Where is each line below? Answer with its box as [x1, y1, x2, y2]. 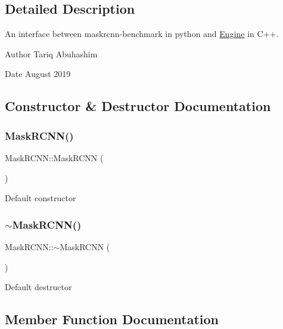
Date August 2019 [5, 67, 71, 80]
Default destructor [5, 281, 72, 293]
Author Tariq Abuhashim [5, 47, 98, 60]
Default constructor [5, 192, 76, 204]
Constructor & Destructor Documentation [5, 97, 271, 115]
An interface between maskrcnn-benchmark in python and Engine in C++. [5, 27, 279, 40]
